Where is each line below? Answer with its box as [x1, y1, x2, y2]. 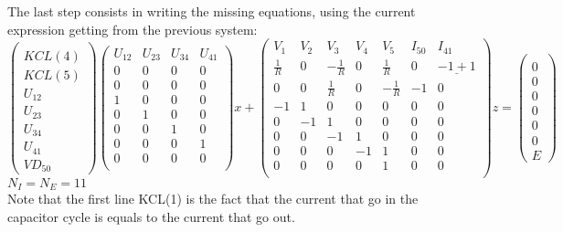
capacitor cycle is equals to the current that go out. [7, 206, 295, 226]
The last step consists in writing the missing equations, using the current [7, 2, 416, 20]
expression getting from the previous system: [7, 19, 258, 38]
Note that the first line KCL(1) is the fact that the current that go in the [7, 189, 419, 208]
